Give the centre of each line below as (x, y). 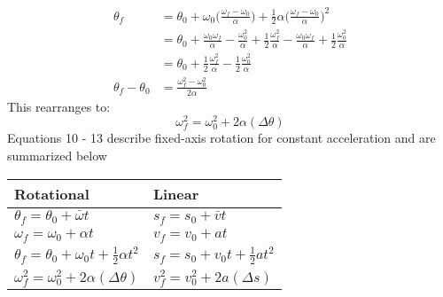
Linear (176, 193)
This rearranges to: (59, 106)
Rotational (52, 193)
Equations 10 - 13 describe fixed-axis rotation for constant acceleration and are (221, 138)
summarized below (57, 155)
